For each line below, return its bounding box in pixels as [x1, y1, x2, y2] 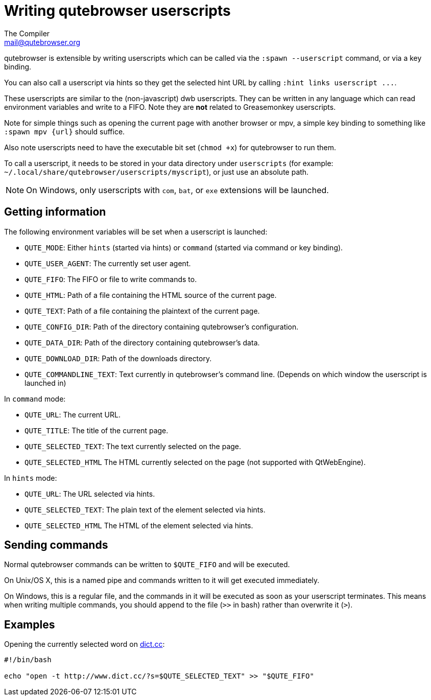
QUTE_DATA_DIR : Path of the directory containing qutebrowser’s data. [25, 338, 260, 347]
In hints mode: [4, 473, 57, 482]
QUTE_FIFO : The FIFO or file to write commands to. [25, 274, 197, 284]
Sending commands [4, 539, 108, 552]
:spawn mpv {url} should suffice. [4, 127, 125, 136]
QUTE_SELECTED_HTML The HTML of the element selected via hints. [25, 521, 253, 530]
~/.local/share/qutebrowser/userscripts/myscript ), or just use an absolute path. [4, 167, 309, 176]
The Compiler [4, 29, 50, 38]
